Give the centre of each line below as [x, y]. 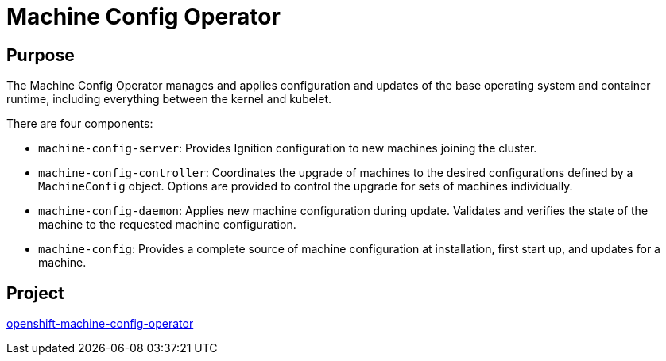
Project [35, 293]
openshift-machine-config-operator [100, 324]
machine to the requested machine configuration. [167, 225]
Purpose [41, 55]
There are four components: [80, 124]
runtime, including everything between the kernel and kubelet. [169, 99]
